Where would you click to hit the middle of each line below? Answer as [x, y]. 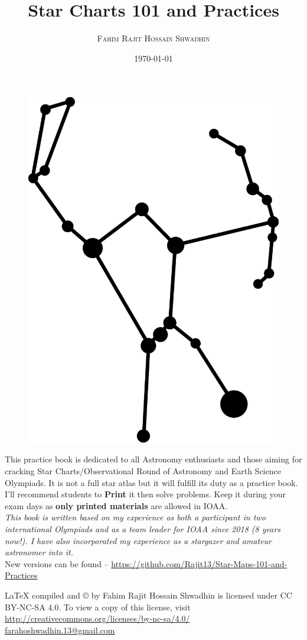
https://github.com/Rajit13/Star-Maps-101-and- [199, 563]
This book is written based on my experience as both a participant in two [135, 517]
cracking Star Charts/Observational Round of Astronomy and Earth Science [143, 471]
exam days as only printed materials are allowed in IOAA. [116, 505]
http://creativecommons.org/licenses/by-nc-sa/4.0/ [97, 618]
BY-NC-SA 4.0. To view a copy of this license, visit [98, 607]
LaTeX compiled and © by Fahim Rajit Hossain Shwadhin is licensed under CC [148, 595]
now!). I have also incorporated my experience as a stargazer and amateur [138, 540]
